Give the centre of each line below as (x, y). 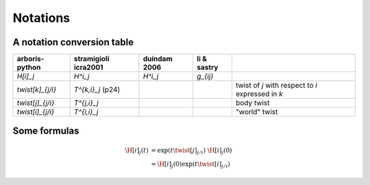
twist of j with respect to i (276, 86)
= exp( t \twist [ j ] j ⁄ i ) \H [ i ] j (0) (192, 151)
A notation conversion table (73, 42)
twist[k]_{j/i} (37, 90)
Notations (41, 18)
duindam (158, 59)
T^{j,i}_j (86, 103)
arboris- (30, 59)
